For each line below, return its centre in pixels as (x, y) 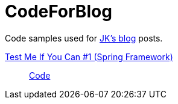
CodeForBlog (59, 11)
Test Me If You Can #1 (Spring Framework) (89, 57)
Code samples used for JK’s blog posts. (84, 38)
